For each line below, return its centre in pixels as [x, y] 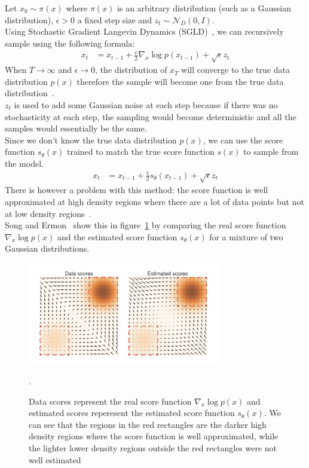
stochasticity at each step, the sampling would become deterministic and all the [151, 116]
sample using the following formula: [70, 43]
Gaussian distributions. [47, 248]
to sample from [271, 152]
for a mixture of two [246, 236]
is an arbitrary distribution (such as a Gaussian [204, 8]
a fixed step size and [114, 19]
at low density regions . [48, 213]
